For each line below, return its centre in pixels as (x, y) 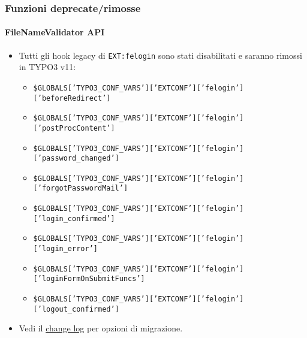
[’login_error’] (65, 249)
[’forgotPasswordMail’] (81, 188)
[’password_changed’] (76, 159)
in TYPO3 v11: (47, 67)
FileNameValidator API (55, 32)
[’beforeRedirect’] (72, 98)
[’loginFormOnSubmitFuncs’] (89, 279)
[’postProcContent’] (74, 128)
